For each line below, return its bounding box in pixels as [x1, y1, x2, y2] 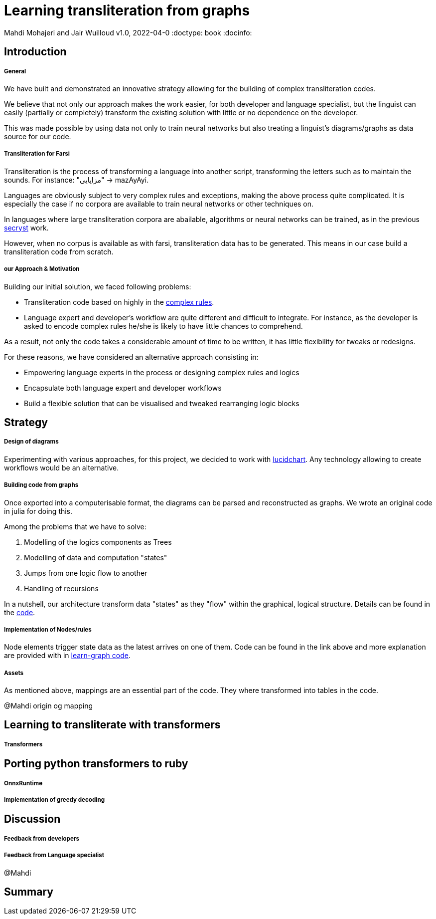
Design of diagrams [4, 438, 59, 446]
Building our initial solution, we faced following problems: [4, 282, 191, 291]
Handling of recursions [24, 584, 99, 593]
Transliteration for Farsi [4, 150, 70, 158]
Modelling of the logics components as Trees [24, 537, 172, 546]
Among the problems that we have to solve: [4, 522, 146, 531]
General [4, 67, 26, 75]
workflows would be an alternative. [4, 463, 119, 472]
